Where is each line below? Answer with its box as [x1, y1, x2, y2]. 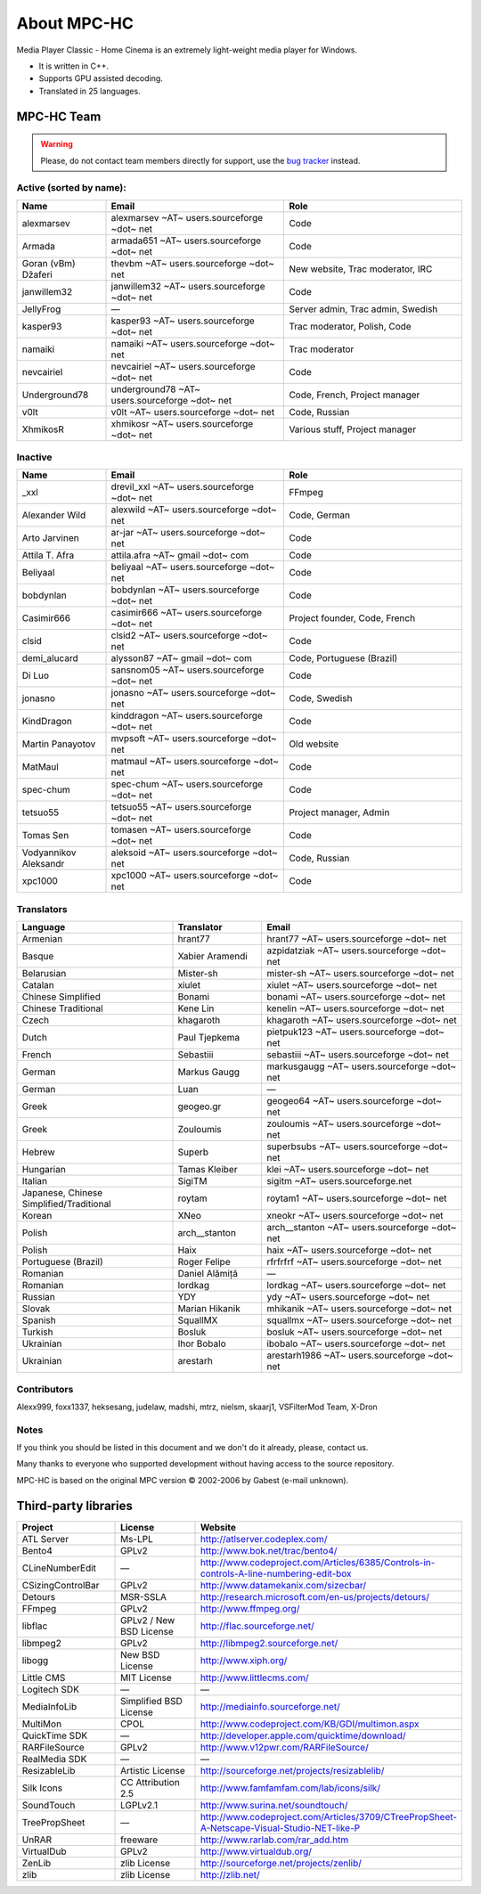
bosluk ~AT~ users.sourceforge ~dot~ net [266, 1326, 443, 1338]
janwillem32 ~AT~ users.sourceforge [110, 280, 265, 292]
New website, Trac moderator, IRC [289, 263, 433, 275]
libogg [21, 1653, 49, 1666]
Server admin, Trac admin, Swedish [289, 303, 438, 315]
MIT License [120, 1671, 173, 1684]
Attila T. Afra [21, 549, 75, 561]
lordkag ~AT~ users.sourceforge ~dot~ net [266, 1279, 446, 1292]
